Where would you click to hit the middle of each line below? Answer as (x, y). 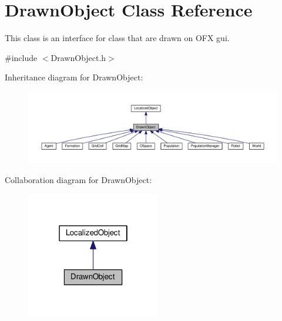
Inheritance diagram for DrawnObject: (74, 77)
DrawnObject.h (78, 57)
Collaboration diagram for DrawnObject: (78, 180)
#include (21, 57)
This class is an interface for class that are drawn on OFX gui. (117, 38)
